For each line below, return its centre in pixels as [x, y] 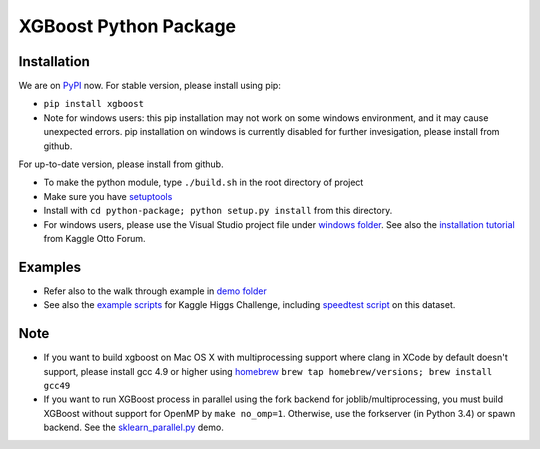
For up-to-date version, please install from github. [121, 164]
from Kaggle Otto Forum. [94, 238]
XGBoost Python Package [127, 26]
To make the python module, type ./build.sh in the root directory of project [203, 182]
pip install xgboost [94, 104]
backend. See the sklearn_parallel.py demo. [133, 427]
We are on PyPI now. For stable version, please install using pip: [150, 86]
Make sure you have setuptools [108, 196]
